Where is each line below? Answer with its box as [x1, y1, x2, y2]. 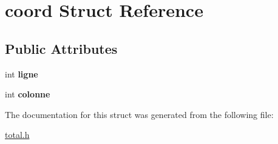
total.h [5, 128, 30, 141]
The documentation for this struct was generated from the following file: [5, 108, 274, 120]
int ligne [5, 67, 38, 80]
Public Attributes [5, 39, 118, 57]
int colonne [5, 88, 50, 100]
